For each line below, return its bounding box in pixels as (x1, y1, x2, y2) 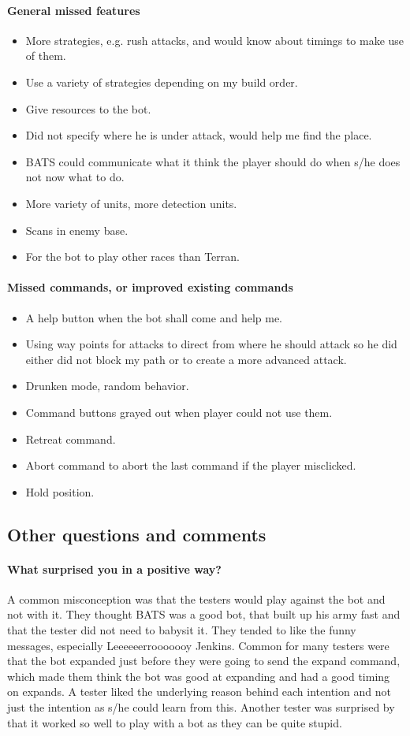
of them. (25, 47, 66, 64)
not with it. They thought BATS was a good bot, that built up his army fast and (7, 606, 401, 623)
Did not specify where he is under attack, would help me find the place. (25, 127, 372, 143)
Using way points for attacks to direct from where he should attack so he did (25, 336, 397, 352)
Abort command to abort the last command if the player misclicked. (25, 457, 356, 474)
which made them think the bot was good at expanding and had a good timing (7, 667, 390, 684)
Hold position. (25, 483, 95, 500)
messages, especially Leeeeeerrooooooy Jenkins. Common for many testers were (7, 637, 389, 653)
